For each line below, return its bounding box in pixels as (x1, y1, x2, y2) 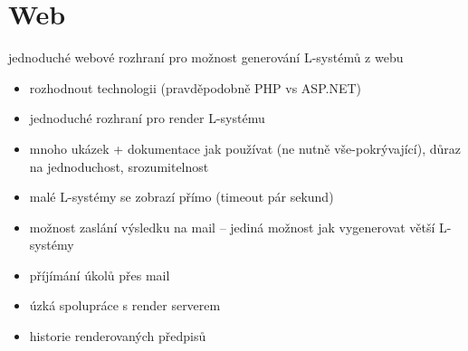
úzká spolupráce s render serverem (29, 296, 221, 315)
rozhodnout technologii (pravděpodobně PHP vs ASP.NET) (29, 78, 361, 97)
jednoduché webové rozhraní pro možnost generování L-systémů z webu (8, 48, 404, 67)
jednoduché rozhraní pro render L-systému (29, 109, 265, 128)
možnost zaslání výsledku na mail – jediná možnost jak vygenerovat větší (29, 217, 435, 236)
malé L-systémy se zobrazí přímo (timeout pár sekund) (29, 187, 334, 206)
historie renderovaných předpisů (29, 327, 206, 346)
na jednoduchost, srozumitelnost (29, 157, 209, 175)
